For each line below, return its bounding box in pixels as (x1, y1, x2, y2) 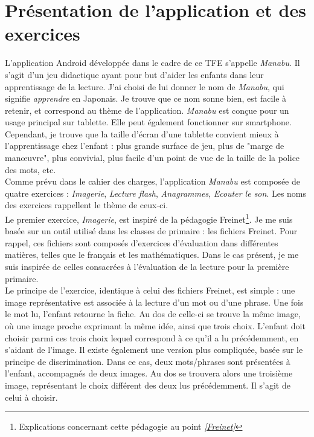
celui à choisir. (5, 390, 58, 403)
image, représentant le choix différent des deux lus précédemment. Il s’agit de (5, 379, 290, 391)
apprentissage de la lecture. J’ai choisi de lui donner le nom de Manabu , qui (5, 80, 284, 93)
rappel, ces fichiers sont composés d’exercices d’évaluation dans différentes (5, 236, 278, 249)
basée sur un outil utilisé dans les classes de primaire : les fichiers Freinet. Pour (5, 225, 298, 237)
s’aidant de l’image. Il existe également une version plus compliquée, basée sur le (5, 343, 303, 356)
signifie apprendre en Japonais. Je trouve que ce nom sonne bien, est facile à (5, 92, 287, 105)
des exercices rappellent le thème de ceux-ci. (5, 199, 168, 211)
